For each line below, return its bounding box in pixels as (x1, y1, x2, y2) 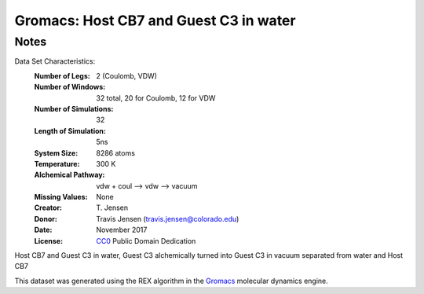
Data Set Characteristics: (14, 57, 96, 66)
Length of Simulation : (34, 126, 106, 135)
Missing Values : (34, 193, 88, 202)
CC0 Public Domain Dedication (96, 236, 196, 245)
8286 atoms (96, 148, 135, 157)
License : (34, 236, 63, 245)
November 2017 (96, 225, 148, 235)
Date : (34, 225, 53, 235)
